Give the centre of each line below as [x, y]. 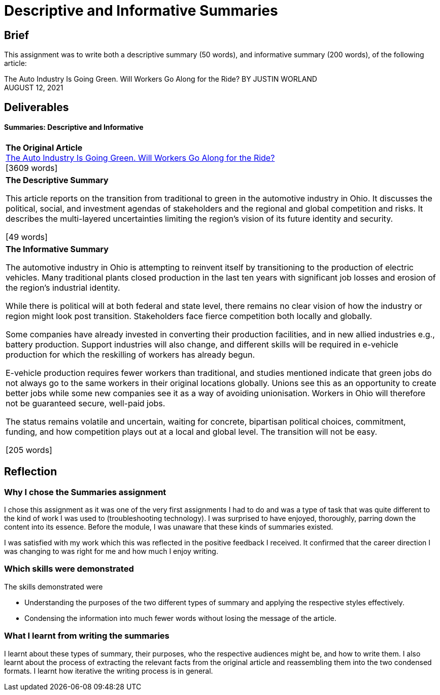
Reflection [31, 472]
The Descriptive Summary [57, 180]
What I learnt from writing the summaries [87, 636]
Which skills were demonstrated [69, 569]
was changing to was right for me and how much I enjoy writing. [111, 551]
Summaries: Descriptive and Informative [74, 127]
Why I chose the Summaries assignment [85, 492]
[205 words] [29, 450]
